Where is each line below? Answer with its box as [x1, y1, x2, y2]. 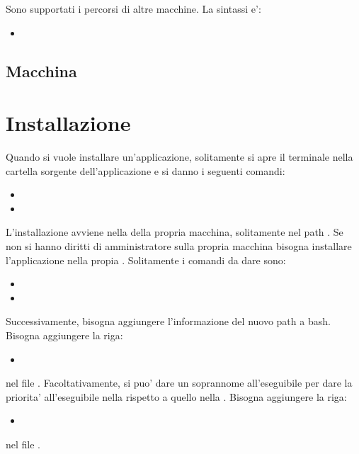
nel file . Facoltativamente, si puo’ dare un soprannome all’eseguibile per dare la [6, 375, 353, 390]
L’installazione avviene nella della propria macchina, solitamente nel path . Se [6, 225, 343, 239]
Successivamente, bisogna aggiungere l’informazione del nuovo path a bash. [6, 314, 331, 329]
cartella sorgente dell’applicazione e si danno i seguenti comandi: [6, 163, 285, 178]
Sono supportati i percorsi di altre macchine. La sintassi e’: [6, 1, 261, 16]
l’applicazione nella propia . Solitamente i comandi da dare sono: [6, 252, 286, 267]
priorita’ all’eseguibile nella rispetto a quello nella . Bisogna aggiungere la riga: [6, 389, 347, 404]
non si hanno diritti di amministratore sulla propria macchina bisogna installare [6, 239, 352, 254]
